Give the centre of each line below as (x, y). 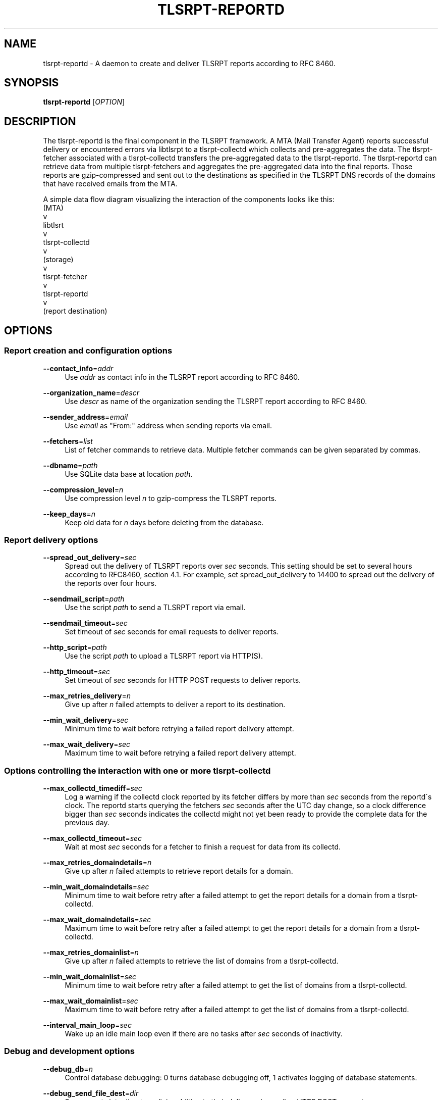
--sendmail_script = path (84, 599)
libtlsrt (53, 225)
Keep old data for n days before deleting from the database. (164, 522)
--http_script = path (75, 647)
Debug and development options (69, 1051)
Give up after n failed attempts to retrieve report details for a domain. (179, 871)
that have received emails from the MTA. (110, 184)
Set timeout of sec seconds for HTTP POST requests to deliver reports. (183, 680)
